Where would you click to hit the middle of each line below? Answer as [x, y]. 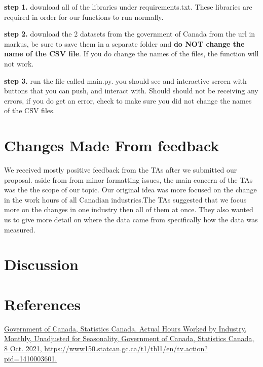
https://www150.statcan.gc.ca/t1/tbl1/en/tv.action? [126, 348]
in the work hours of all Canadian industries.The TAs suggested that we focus [125, 199]
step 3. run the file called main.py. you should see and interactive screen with [125, 80]
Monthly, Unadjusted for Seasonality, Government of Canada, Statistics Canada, [129, 338]
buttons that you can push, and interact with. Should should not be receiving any [131, 91]
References [43, 304]
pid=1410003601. [31, 358]
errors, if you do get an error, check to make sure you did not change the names [128, 100]
